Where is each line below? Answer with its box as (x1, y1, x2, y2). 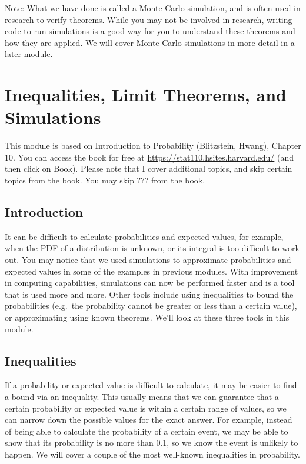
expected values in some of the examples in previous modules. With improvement (5, 265, 298, 277)
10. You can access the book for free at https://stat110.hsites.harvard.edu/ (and (5, 151, 294, 163)
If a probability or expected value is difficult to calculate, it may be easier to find (5, 379, 297, 391)
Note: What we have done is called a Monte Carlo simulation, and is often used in (5, 2, 301, 14)
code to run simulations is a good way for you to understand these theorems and (5, 25, 295, 37)
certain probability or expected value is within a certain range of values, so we (5, 402, 287, 414)
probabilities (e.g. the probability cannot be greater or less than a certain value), (5, 299, 297, 312)
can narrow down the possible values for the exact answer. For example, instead (5, 413, 292, 426)
